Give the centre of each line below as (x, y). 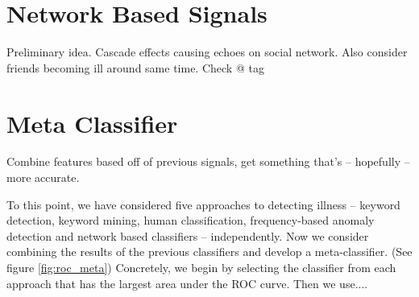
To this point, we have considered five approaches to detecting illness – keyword (203, 204)
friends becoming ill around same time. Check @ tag (135, 67)
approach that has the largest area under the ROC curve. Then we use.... (187, 283)
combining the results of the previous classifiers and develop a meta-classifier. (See (209, 252)
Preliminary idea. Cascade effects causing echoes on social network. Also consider (207, 52)
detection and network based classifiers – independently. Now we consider (188, 235)
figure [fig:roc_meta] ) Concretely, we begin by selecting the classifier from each (201, 267)
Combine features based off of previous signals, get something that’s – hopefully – (208, 161)
